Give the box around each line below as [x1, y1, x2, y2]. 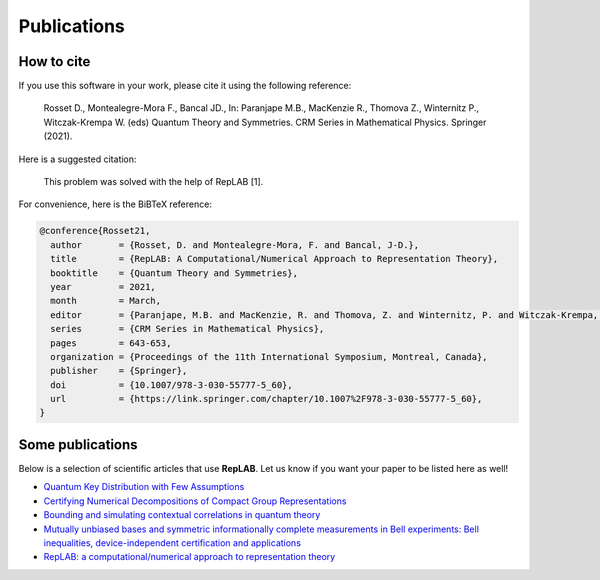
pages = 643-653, [50, 337, 172, 349]
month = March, [50, 295, 162, 307]
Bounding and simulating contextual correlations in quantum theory [43, 509, 321, 521]
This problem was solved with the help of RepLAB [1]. [43, 176, 264, 188]
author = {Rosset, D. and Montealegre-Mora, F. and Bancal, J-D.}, [50, 239, 420, 250]
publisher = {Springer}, [50, 365, 188, 377]
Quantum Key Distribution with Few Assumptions [43, 481, 245, 493]
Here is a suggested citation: [18, 153, 137, 165]
